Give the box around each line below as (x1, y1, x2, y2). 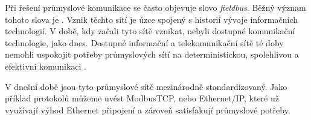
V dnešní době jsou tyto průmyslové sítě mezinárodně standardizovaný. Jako (5, 80, 287, 92)
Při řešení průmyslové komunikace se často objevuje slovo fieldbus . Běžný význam (5, 1, 306, 13)
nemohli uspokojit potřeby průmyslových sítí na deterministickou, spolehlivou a (5, 48, 299, 61)
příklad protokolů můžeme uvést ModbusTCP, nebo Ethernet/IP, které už (5, 92, 279, 104)
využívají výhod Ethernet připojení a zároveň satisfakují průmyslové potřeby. (5, 103, 290, 116)
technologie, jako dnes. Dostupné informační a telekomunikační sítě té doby (5, 36, 284, 49)
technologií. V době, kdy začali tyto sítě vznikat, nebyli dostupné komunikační (5, 25, 295, 37)
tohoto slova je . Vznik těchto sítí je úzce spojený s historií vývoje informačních (5, 13, 298, 25)
